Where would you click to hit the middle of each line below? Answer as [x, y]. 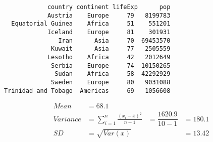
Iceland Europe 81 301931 [109, 32]
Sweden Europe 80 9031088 [111, 82]
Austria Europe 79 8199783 [109, 15]
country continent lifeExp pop [109, 7]
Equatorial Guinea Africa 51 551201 [91, 24]
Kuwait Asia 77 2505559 [111, 49]
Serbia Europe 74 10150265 [111, 65]
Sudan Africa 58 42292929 [113, 74]
